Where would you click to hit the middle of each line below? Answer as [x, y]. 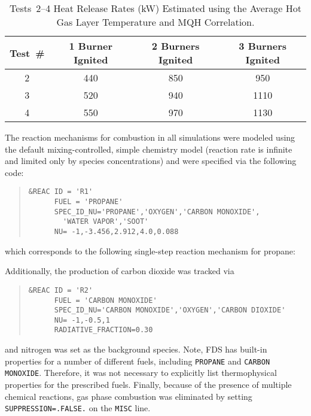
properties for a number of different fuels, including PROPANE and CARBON [138, 361]
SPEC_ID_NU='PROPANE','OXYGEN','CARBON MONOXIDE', [157, 212]
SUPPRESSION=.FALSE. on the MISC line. [78, 408]
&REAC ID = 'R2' [61, 290]
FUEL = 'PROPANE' [89, 202]
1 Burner [91, 46]
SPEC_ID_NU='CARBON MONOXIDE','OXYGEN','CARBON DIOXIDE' [170, 310]
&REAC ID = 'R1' [61, 192]
